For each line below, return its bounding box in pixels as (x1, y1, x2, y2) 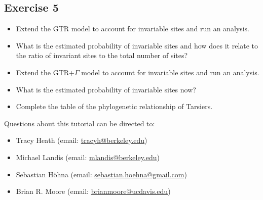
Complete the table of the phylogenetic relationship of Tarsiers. (16, 101, 213, 112)
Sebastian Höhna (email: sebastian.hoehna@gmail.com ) (16, 169, 187, 179)
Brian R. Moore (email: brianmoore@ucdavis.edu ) (16, 186, 171, 196)
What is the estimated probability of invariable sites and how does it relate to (16, 40, 258, 51)
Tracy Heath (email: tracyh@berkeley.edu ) (16, 135, 147, 145)
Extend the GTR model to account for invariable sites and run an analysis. (16, 23, 250, 34)
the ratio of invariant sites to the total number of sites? (16, 50, 188, 61)
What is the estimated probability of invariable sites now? (16, 84, 196, 94)
